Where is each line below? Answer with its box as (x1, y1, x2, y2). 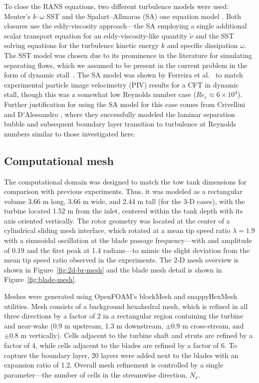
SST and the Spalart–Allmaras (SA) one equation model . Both (46, 10, 242, 21)
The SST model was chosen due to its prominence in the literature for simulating (4, 49, 253, 60)
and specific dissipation (167, 40, 238, 50)
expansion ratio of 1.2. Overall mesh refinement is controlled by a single (4, 359, 224, 370)
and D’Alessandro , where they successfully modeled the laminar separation (4, 108, 235, 119)
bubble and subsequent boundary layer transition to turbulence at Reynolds (4, 118, 237, 129)
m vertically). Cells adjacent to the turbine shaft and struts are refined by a (20, 330, 253, 340)
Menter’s (4, 10, 31, 21)
